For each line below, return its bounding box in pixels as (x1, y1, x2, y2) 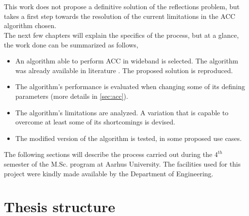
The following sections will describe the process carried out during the (4, 149, 213, 159)
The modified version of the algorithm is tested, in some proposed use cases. (15, 133, 242, 143)
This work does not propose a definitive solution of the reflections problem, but (4, 1, 240, 12)
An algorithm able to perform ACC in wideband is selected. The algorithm (15, 56, 238, 66)
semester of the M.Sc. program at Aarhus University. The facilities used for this (4, 158, 241, 169)
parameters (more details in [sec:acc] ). (15, 91, 128, 101)
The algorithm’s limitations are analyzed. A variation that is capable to (15, 107, 229, 117)
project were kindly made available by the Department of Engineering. (4, 168, 214, 178)
